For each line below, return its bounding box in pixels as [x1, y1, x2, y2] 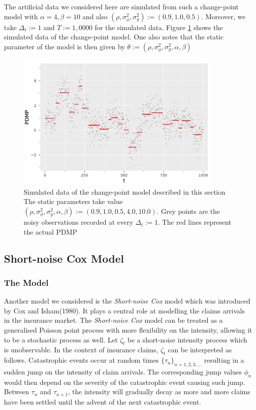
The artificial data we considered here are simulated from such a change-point [4, 1, 239, 11]
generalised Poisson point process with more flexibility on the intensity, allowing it [4, 325, 253, 335]
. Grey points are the [157, 206, 220, 216]
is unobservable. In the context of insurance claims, [4, 344, 159, 355]
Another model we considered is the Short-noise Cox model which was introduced [4, 296, 251, 306]
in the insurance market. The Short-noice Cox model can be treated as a [4, 315, 223, 325]
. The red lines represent [158, 217, 231, 227]
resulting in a [204, 355, 244, 365]
